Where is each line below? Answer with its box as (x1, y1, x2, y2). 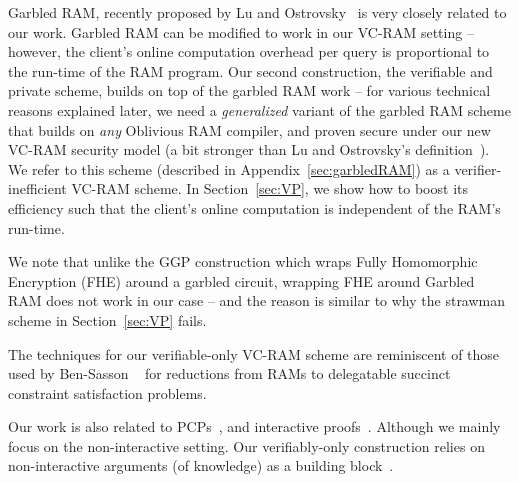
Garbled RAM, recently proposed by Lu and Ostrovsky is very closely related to (8, 2, 507, 22)
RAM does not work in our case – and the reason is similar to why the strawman (8, 290, 506, 311)
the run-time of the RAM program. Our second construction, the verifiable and (8, 60, 493, 81)
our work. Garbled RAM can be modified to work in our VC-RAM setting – (8, 21, 474, 42)
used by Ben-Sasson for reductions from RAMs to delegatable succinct (8, 363, 451, 384)
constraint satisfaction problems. (8, 382, 207, 403)
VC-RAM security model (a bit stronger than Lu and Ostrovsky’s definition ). (8, 139, 490, 160)
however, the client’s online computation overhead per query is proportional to (8, 41, 490, 62)
